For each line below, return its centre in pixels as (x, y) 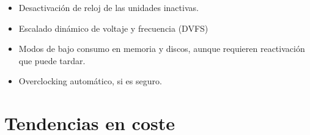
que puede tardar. (52, 60)
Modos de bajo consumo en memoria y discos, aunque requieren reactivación (162, 49)
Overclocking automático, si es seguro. (90, 81)
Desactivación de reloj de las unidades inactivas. (109, 7)
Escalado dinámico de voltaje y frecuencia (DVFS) (113, 28)
